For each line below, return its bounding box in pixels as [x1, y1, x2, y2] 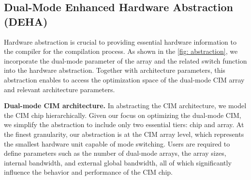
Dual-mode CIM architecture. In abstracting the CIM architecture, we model [4, 100, 247, 111]
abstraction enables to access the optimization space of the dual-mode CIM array [4, 74, 245, 84]
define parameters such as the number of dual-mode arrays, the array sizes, [4, 148, 226, 158]
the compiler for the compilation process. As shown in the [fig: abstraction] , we [4, 46, 238, 56]
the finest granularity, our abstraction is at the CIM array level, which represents [4, 129, 244, 139]
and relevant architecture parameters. [4, 84, 115, 94]
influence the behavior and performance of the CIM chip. [4, 167, 173, 177]
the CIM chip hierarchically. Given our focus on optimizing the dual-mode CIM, [4, 110, 241, 120]
